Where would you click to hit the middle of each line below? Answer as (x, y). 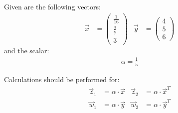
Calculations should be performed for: (62, 79)
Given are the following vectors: (52, 6)
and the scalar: (27, 51)
